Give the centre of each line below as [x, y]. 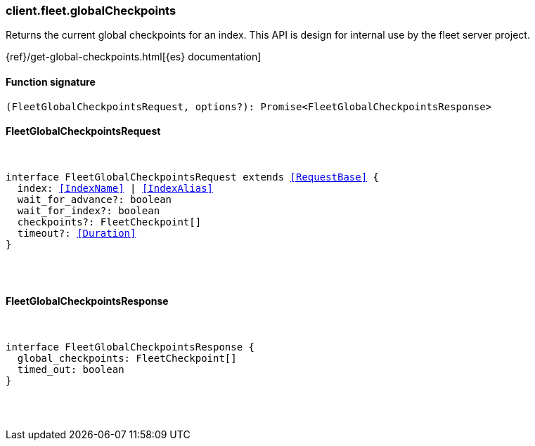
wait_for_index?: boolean [89, 210]
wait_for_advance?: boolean [95, 199]
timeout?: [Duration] [77, 233]
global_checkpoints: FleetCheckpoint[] [127, 359]
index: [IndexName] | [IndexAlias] [115, 188]
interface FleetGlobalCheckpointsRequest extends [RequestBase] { [193, 177]
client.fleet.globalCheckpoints [91, 11]
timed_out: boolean [71, 370]
